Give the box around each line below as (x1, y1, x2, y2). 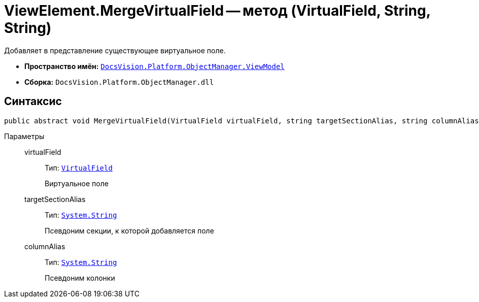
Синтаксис (4, 95, 62, 108)
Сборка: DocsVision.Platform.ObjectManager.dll (24, 77, 214, 86)
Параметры (4, 131, 45, 141)
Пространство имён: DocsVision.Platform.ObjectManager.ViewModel (24, 61, 285, 71)
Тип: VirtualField (45, 163, 113, 172)
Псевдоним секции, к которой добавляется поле (45, 226, 214, 235)
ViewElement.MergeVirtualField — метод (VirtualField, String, (4, 2, 431, 19)
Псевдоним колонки (45, 273, 115, 282)
